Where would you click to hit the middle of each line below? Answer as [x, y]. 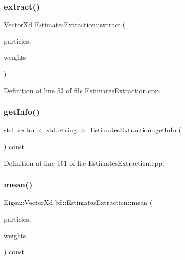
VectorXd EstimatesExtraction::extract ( [65, 25]
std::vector [20, 130]
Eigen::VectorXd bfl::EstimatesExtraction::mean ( [78, 202]
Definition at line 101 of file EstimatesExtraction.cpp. [84, 162]
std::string [62, 130]
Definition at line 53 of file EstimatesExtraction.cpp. [82, 90]
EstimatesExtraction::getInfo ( [135, 130]
